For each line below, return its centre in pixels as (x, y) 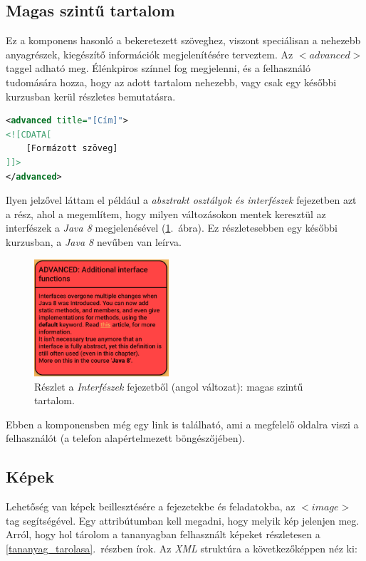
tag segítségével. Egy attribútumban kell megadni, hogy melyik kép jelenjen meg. (183, 520)
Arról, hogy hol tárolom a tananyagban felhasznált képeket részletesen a (163, 534)
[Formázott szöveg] (72, 149)
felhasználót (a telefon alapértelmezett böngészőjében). (125, 438)
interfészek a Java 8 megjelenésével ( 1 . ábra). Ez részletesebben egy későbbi (172, 228)
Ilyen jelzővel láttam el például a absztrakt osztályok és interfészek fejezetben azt (181, 200)
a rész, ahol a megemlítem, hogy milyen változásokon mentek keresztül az (166, 213)
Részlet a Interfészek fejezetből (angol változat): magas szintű (169, 386)
